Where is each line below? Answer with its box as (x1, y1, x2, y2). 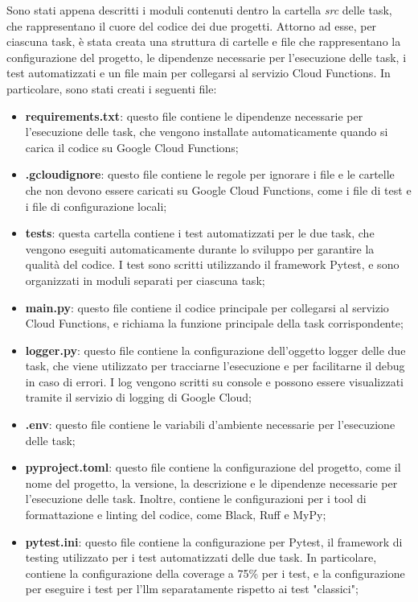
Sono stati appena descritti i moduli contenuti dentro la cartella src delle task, (6, 2, 392, 18)
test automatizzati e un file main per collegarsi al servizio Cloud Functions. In (6, 64, 391, 81)
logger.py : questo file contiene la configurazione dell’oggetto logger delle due (25, 341, 406, 358)
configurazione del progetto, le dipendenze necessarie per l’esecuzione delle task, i (6, 48, 407, 65)
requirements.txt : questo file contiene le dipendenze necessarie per (25, 107, 363, 124)
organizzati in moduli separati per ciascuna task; (25, 271, 265, 288)
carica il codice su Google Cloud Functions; (25, 138, 239, 155)
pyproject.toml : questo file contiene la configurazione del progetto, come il (25, 459, 401, 476)
